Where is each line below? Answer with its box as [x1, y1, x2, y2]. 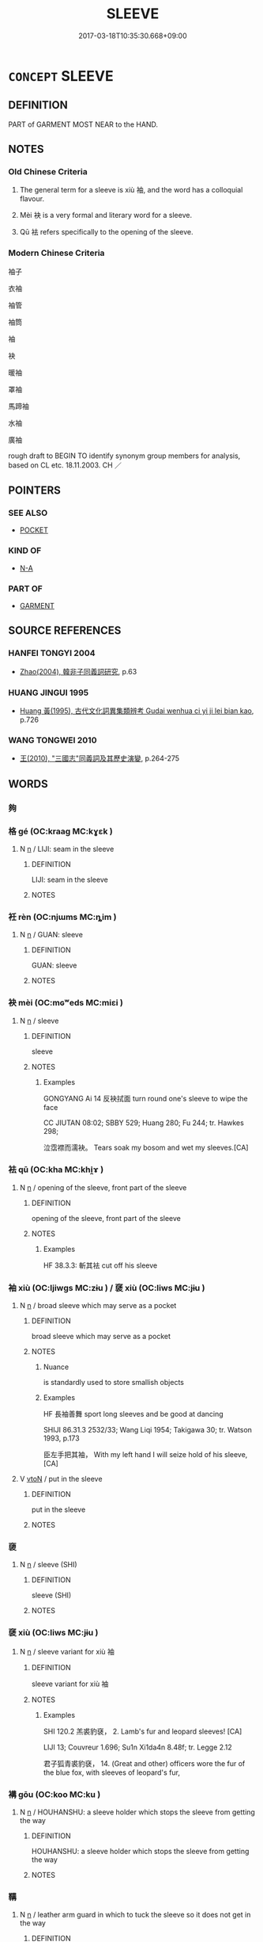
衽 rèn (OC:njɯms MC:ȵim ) [8, 911, 117, 922]
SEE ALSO [8, 508, 48, 519]
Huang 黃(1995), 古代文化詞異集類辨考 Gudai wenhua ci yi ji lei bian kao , [19, 706, 254, 715]
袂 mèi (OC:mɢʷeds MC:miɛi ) [8, 998, 124, 1009]
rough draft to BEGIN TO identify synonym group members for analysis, [8, 451, 241, 460]
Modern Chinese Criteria [8, 247, 105, 258]
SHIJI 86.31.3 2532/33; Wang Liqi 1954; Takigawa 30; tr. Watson [43, 1425, 253, 1435]
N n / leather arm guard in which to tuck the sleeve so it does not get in [19, 1910, 251, 1920]
